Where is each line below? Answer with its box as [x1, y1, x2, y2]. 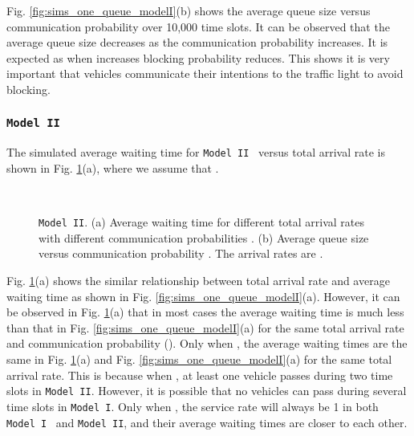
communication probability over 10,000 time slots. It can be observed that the [6, 18, 390, 35]
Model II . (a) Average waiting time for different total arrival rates [39, 214, 365, 230]
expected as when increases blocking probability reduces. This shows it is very [6, 49, 390, 66]
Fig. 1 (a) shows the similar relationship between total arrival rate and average [6, 272, 390, 289]
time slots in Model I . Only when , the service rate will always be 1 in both [6, 397, 379, 414]
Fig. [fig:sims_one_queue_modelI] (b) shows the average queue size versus [6, 2, 371, 18]
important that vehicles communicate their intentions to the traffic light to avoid [6, 65, 404, 82]
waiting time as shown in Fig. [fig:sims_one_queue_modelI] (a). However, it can [6, 287, 400, 304]
